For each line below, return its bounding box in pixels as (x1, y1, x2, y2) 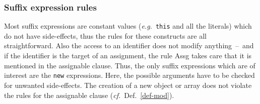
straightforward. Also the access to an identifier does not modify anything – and (4, 40, 254, 51)
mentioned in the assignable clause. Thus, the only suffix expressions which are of (4, 60, 255, 70)
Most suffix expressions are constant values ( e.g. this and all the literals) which (4, 21, 252, 31)
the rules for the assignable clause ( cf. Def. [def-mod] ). (4, 89, 174, 100)
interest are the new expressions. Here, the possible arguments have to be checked (4, 70, 255, 80)
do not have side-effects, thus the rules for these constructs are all (4, 30, 207, 41)
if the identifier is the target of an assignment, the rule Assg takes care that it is (4, 50, 252, 61)
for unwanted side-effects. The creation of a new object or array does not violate (4, 79, 252, 90)
